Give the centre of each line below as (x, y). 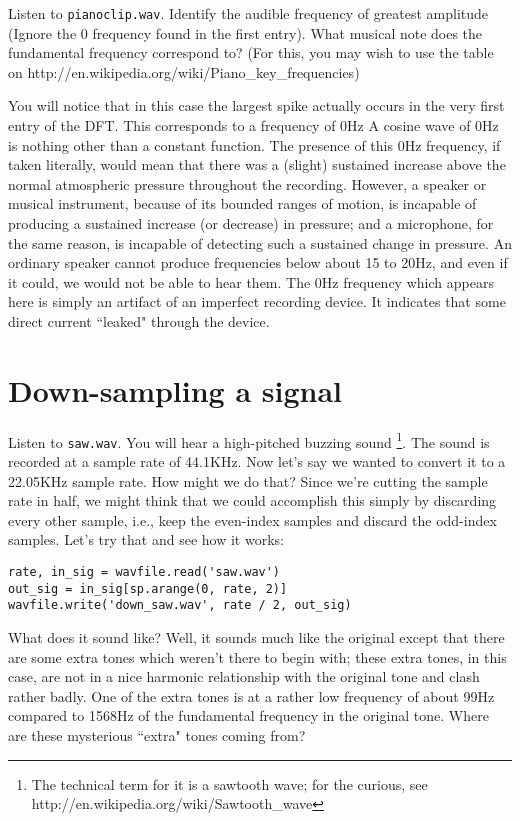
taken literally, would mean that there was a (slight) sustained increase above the (257, 164)
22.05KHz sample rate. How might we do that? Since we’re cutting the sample (248, 480)
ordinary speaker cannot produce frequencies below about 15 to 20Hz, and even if (258, 262)
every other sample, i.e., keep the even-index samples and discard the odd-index (252, 519)
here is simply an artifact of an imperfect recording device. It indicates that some (257, 301)
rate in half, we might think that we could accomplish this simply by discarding (252, 500)
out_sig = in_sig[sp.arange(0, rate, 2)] (148, 588)
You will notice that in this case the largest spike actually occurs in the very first (256, 105)
